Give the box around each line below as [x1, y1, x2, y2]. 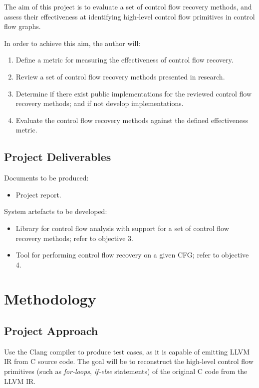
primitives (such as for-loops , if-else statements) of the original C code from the [4, 366, 248, 376]
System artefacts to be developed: [4, 206, 107, 216]
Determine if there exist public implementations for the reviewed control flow [15, 88, 252, 98]
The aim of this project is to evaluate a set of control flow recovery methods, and [4, 1, 252, 11]
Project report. [15, 189, 61, 199]
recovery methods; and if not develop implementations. [15, 98, 184, 108]
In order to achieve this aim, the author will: [4, 37, 141, 48]
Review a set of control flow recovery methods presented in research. [15, 71, 225, 81]
